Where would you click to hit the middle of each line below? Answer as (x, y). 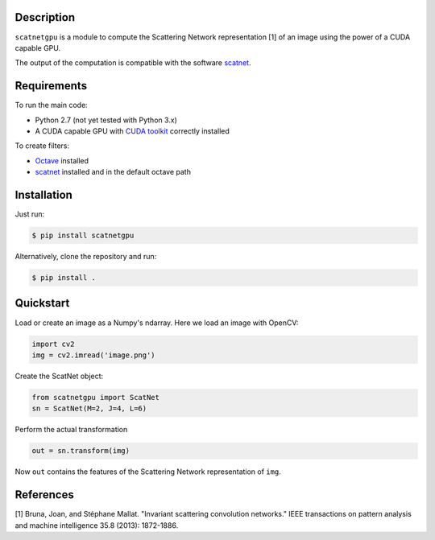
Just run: (30, 214)
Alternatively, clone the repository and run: (86, 257)
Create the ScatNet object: (59, 376)
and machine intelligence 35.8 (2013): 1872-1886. (97, 525)
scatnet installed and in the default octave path (113, 172)
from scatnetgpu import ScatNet (96, 397)
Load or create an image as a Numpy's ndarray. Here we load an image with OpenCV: (157, 323)
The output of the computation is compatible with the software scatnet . (133, 63)
